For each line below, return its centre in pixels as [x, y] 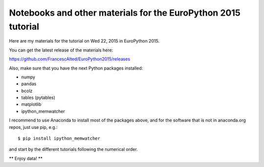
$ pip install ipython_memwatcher [59, 139]
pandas [29, 84]
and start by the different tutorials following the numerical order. [73, 149]
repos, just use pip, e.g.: [33, 127]
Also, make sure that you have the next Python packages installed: [76, 68]
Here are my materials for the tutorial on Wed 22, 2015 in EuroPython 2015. [84, 41]
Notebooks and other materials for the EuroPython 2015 [125, 13]
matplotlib [31, 104]
